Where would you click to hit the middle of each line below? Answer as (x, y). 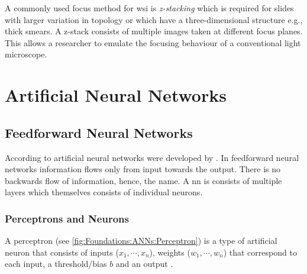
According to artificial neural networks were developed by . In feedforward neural (152, 157)
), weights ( (170, 252)
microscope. (26, 54)
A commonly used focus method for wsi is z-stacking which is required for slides (149, 8)
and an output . (144, 264)
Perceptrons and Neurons (67, 218)
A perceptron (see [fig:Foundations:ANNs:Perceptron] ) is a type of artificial (141, 241)
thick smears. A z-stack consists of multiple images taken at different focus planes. (154, 31)
